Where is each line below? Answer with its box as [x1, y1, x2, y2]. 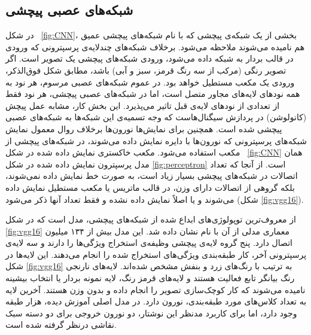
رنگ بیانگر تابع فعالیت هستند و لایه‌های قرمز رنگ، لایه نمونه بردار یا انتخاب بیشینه [5, 272, 295, 284]
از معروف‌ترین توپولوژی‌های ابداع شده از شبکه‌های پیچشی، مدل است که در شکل [5, 213, 296, 226]
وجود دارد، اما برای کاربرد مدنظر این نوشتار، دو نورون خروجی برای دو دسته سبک [5, 306, 297, 319]
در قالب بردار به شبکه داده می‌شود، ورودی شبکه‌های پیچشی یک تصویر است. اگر [5, 52, 294, 65]
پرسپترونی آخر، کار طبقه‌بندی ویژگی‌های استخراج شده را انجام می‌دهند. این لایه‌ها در [5, 248, 307, 260]
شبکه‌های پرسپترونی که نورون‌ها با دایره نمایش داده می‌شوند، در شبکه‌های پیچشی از [5, 134, 307, 147]
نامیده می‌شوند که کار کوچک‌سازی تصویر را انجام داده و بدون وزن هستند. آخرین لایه [5, 283, 306, 296]
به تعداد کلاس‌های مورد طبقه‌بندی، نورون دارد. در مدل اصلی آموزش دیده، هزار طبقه [5, 295, 307, 307]
